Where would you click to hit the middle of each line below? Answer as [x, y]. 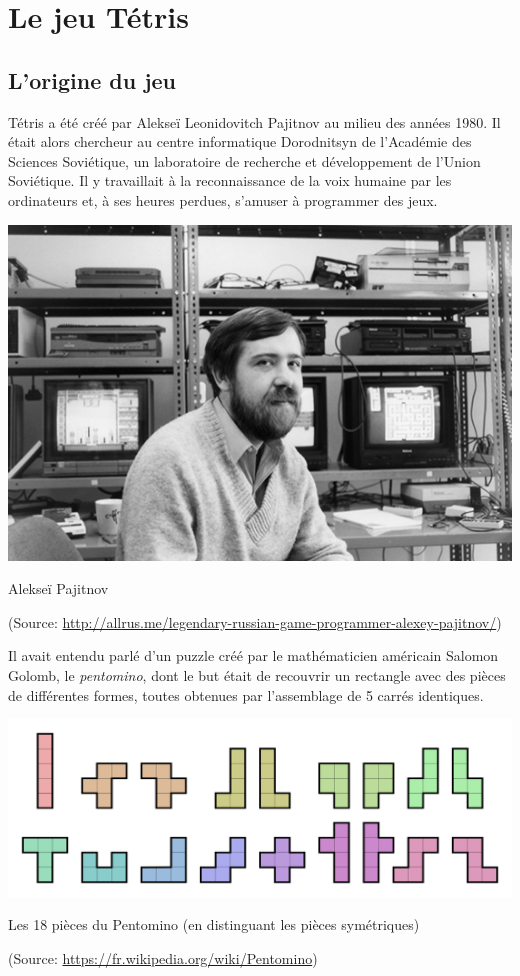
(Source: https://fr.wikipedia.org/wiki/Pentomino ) [163, 957]
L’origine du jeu [92, 79]
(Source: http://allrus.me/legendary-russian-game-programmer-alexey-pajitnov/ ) [255, 621]
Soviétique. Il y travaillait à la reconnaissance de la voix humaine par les [230, 180]
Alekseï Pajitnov [58, 588]
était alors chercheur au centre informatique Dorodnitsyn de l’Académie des [240, 141]
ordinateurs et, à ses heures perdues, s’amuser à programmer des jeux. [223, 199]
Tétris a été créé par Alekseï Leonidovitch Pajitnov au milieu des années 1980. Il [254, 121]
